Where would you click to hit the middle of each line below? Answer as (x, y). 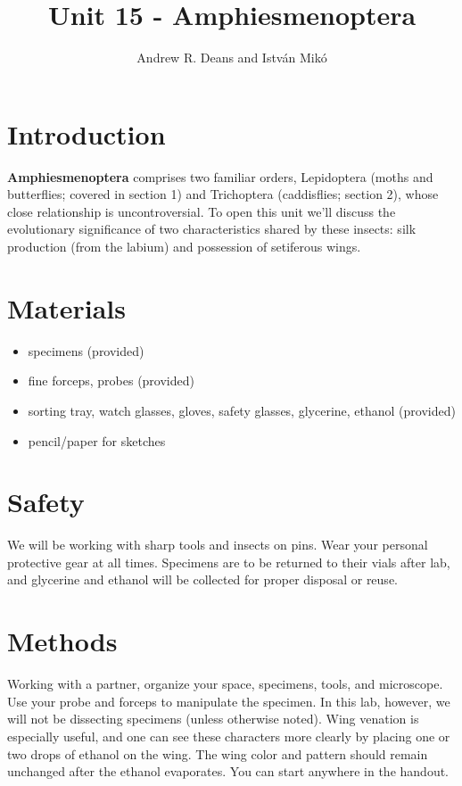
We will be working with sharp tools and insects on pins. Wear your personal (218, 545)
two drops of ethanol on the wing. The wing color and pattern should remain (218, 753)
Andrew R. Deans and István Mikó (232, 58)
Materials (67, 307)
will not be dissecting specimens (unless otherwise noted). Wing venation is (213, 719)
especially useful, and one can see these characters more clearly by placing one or (229, 736)
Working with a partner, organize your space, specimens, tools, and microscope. (225, 684)
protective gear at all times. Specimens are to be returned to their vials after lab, (229, 562)
